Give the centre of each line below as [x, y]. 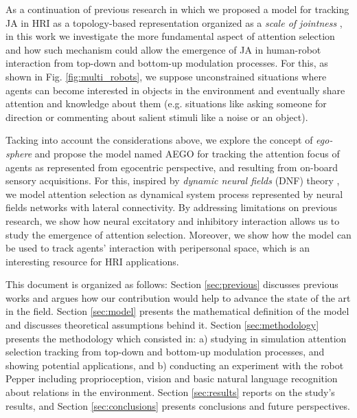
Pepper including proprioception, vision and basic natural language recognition [172, 378]
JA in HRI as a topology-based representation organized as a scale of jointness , [174, 22]
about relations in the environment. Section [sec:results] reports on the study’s [170, 392]
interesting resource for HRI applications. [92, 261]
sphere [19, 153]
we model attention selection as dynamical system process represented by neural [174, 194]
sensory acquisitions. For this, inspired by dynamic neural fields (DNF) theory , [173, 180]
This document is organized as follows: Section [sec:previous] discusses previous [172, 284]
